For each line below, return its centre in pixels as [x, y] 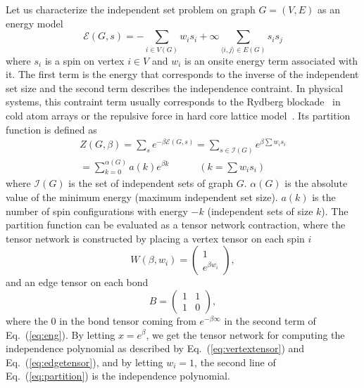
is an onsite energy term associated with [271, 60]
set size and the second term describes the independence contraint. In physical [175, 88]
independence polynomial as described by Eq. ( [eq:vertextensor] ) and [155, 348]
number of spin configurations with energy [97, 211]
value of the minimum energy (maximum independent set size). [142, 196]
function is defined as [51, 129]
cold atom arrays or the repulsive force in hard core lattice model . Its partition [178, 115]
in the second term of [270, 320]
